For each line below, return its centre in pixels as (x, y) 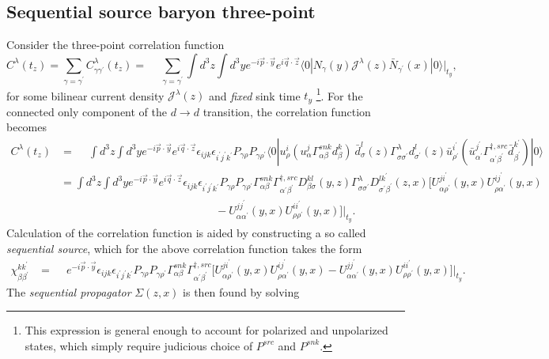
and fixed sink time (255, 95)
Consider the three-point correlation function (115, 45)
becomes (27, 127)
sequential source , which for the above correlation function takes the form (184, 248)
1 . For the (339, 94)
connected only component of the (87, 111)
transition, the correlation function (287, 111)
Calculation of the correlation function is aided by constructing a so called (186, 232)
